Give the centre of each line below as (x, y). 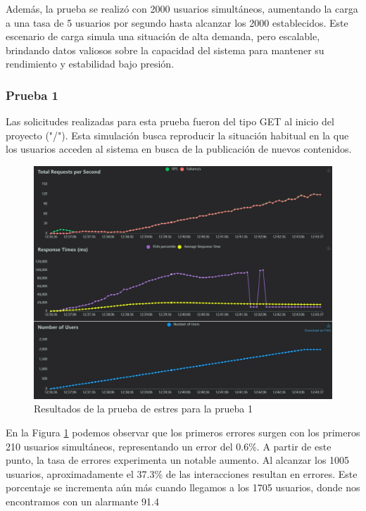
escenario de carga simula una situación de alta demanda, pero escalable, (163, 36)
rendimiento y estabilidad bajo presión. (90, 64)
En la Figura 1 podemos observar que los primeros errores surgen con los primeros (183, 432)
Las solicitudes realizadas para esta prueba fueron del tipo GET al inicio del (170, 121)
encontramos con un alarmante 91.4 (82, 501)
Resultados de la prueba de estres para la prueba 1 (143, 409)
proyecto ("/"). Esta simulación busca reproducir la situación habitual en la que (177, 135)
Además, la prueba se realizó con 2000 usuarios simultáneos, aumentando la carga (182, 8)
